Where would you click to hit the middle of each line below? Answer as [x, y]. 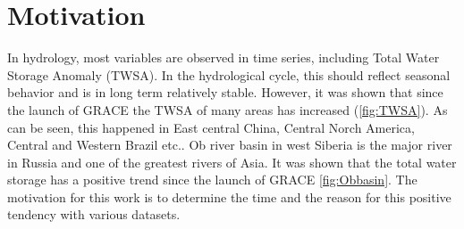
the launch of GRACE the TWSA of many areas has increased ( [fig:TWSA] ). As [228, 109]
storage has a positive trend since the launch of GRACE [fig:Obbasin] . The [212, 180]
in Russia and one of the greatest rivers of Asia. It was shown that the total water [232, 162]
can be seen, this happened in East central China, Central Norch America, [211, 127]
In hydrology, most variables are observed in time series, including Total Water [224, 57]
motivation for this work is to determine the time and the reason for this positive [229, 196]
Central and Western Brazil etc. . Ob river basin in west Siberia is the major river [230, 145]
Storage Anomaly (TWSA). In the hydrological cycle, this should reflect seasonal [229, 74]
